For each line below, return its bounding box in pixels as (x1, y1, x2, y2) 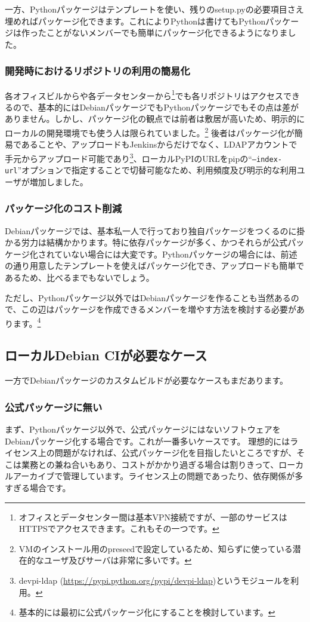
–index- (252, 155, 282, 164)
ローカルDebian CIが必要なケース (5, 346, 207, 364)
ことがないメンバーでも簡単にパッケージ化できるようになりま (46, 26, 288, 39)
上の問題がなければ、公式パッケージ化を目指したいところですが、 (38, 446, 297, 459)
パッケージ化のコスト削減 (5, 201, 122, 216)
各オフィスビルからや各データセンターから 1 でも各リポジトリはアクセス (5, 87, 283, 102)
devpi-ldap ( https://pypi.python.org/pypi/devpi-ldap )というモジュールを (18, 574, 291, 587)
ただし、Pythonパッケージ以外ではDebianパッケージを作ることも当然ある (5, 291, 291, 304)
